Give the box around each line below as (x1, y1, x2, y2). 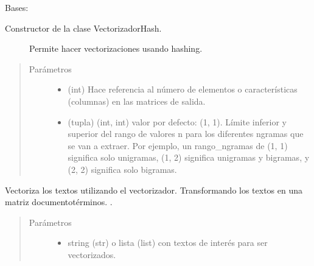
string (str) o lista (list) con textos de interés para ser (68, 236, 268, 249)
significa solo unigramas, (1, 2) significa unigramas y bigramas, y (68, 151, 310, 164)
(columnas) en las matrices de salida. (68, 94, 206, 107)
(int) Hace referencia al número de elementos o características (68, 83, 298, 96)
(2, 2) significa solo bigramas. (68, 163, 177, 175)
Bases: (5, 1, 29, 13)
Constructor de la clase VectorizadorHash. (5, 21, 162, 34)
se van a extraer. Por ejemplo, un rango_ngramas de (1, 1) (68, 139, 288, 152)
